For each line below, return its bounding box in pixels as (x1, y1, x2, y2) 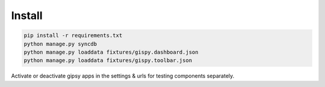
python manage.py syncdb (23, 41, 97, 47)
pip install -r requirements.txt (23, 32, 123, 39)
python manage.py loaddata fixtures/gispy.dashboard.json (23, 48, 199, 55)
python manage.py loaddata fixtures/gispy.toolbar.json (23, 57, 193, 64)
